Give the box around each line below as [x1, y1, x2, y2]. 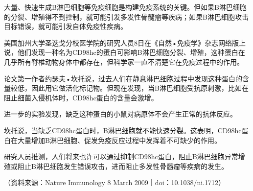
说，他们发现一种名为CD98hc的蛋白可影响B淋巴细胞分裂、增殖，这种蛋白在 [4, 47, 245, 57]
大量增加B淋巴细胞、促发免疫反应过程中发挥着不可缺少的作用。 [17, 135, 221, 145]
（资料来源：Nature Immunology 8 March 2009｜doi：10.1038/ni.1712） [4, 177, 225, 188]
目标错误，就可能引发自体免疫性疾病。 [4, 21, 127, 31]
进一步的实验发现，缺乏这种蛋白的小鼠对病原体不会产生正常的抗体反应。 [4, 109, 237, 119]
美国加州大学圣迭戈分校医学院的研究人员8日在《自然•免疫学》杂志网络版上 [4, 37, 246, 48]
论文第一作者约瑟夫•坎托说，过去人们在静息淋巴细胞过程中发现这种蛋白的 [4, 73, 242, 83]
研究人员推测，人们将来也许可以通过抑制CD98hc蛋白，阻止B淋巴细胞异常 [4, 151, 238, 162]
